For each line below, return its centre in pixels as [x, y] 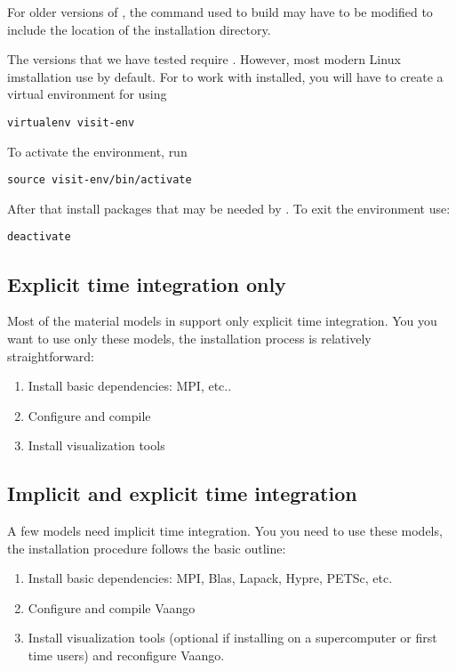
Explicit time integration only [147, 283]
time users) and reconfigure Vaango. [126, 655]
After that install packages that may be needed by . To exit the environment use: [229, 208]
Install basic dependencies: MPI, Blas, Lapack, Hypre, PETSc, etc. [210, 578]
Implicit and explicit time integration [182, 493]
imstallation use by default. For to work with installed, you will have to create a [225, 76]
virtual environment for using [87, 94]
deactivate [39, 237]
